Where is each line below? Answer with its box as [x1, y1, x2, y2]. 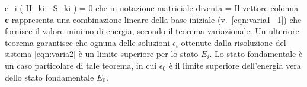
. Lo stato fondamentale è [209, 48, 303, 60]
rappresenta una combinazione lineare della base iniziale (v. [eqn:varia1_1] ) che [11, 13, 302, 25]
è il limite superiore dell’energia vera [168, 59, 301, 71]
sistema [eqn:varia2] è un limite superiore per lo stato [5, 48, 199, 60]
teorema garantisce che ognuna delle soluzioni [5, 36, 170, 48]
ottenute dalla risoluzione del [181, 36, 286, 48]
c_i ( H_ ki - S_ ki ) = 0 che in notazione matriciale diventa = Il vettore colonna [5, 2, 299, 14]
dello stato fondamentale [5, 71, 94, 83]
